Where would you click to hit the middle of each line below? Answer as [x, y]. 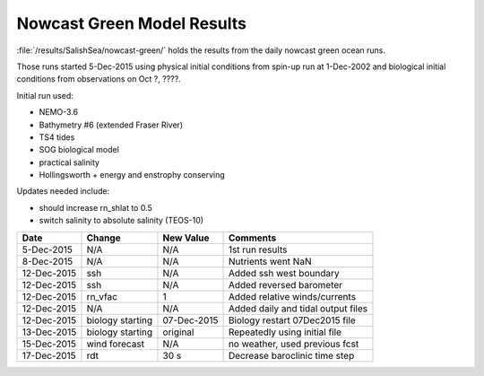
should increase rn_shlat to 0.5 [95, 207]
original [178, 332]
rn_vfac [102, 296]
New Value [186, 238]
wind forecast [116, 344]
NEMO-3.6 [59, 112]
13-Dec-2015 [49, 332]
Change [104, 238]
